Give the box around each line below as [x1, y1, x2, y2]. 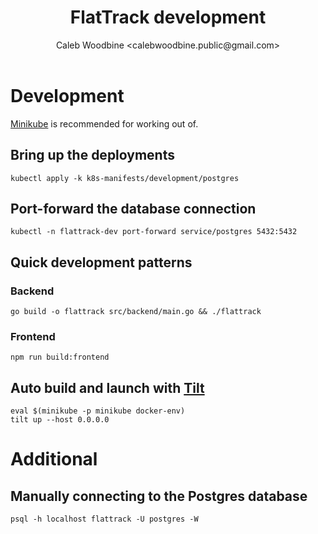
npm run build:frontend [10, 352, 110, 363]
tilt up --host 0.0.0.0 [10, 415, 110, 425]
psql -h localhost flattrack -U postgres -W [10, 514, 199, 525]
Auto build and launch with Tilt [10, 379, 205, 396]
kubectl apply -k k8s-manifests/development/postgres [10, 173, 240, 183]
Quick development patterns [10, 254, 193, 271]
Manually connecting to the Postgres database [10, 487, 308, 505]
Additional [10, 448, 98, 471]
